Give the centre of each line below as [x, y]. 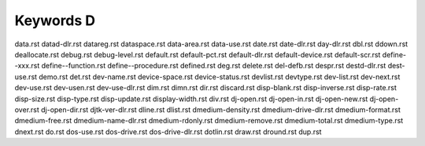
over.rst [27, 109]
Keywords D [55, 20]
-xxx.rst [27, 66]
